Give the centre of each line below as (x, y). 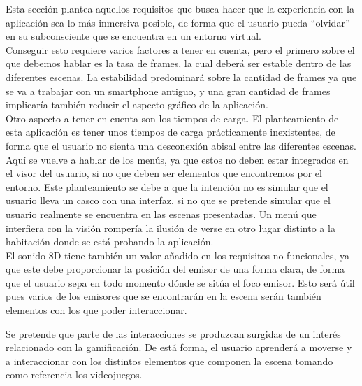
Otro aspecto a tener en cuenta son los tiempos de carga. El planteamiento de (172, 118)
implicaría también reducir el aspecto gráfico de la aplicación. (137, 105)
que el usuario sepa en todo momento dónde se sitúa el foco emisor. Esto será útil (180, 282)
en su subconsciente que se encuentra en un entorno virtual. (133, 36)
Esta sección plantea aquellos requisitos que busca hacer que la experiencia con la (180, 8)
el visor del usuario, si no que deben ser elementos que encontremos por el (164, 173)
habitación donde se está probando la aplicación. (110, 242)
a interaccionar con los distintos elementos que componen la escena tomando (169, 360)
